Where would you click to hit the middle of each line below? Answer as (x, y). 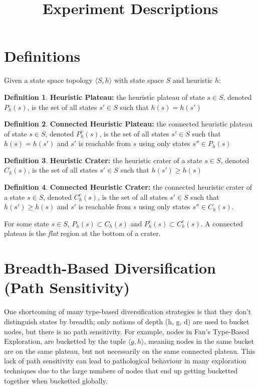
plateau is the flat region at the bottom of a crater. (82, 233)
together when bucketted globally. (56, 380)
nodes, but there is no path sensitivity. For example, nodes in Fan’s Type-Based (127, 331)
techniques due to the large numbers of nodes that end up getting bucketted (121, 370)
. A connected (222, 223)
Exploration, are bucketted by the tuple (65, 341)
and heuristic (193, 80)
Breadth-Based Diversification (110, 268)
